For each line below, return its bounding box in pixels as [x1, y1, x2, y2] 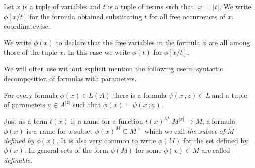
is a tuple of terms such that [108, 1, 194, 11]
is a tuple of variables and [22, 1, 101, 11]
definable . [4, 154, 32, 165]
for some [135, 145, 162, 155]
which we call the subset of [144, 125, 225, 135]
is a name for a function [71, 116, 143, 126]
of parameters [4, 99, 45, 109]
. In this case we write [63, 47, 130, 57]
